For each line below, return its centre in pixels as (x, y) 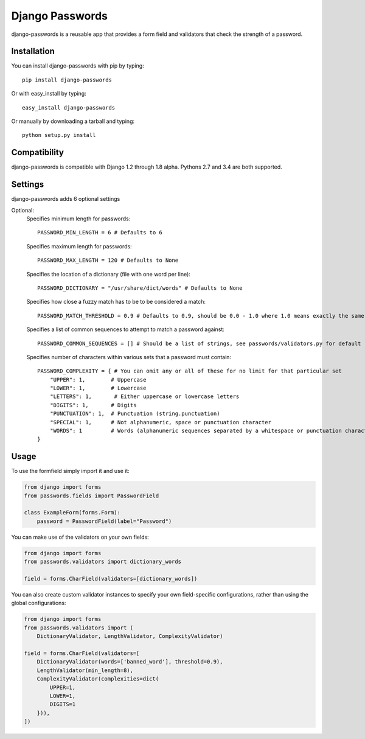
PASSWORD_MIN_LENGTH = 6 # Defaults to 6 (100, 233)
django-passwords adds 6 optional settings (66, 199)
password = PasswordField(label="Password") (104, 521)
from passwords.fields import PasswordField (92, 496)
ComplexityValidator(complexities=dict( (98, 679)
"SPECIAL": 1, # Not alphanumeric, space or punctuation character (161, 422)
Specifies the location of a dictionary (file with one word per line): (109, 274)
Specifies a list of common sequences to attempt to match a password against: (126, 329)
